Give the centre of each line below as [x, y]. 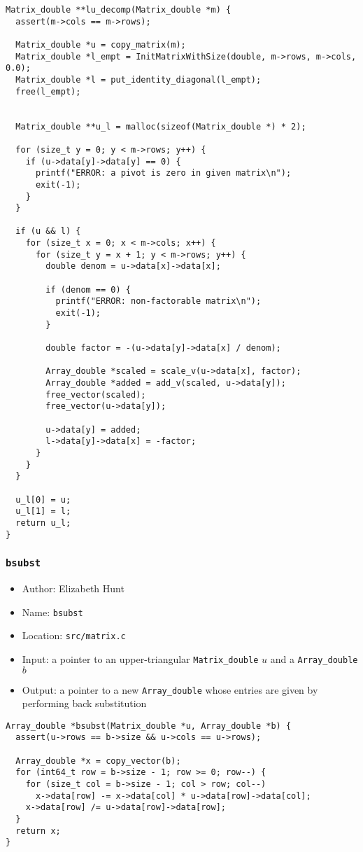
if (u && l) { [48, 231]
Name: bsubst [52, 612]
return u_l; [43, 523]
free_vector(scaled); [96, 394]
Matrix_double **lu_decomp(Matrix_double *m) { [119, 10]
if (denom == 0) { [88, 289]
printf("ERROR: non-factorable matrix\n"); [158, 301]
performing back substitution [84, 703]
